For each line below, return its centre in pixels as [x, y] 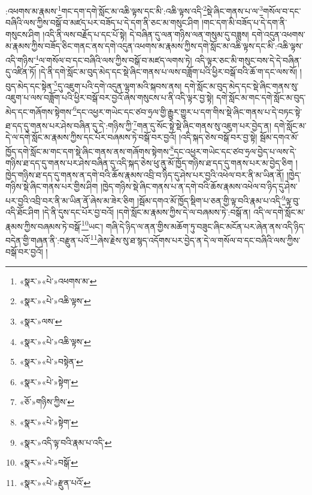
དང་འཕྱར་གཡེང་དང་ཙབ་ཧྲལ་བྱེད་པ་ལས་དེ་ [235, 151]
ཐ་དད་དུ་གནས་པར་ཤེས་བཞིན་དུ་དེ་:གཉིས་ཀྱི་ [69, 125]
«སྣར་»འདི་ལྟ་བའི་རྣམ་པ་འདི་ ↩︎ [66, 442]
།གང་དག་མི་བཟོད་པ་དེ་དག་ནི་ [244, 22]
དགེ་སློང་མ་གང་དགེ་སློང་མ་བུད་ [261, 97]
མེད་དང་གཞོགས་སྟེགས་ [39, 111]
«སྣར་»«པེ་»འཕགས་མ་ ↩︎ [58, 280]
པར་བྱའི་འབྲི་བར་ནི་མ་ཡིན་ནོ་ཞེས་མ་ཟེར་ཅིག [70, 200]
